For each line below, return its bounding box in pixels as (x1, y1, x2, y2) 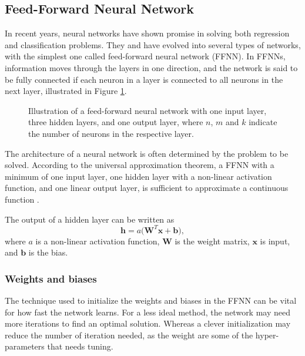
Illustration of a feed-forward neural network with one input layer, (28, 104, 267, 116)
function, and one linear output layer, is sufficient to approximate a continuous (5, 182, 289, 194)
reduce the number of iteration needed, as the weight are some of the (5, 328, 253, 341)
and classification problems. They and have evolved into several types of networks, (5, 38, 301, 51)
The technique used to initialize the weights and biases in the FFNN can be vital (5, 294, 297, 307)
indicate (249, 116, 277, 128)
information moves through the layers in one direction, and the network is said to (5, 61, 298, 73)
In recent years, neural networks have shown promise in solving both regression (5, 27, 290, 39)
